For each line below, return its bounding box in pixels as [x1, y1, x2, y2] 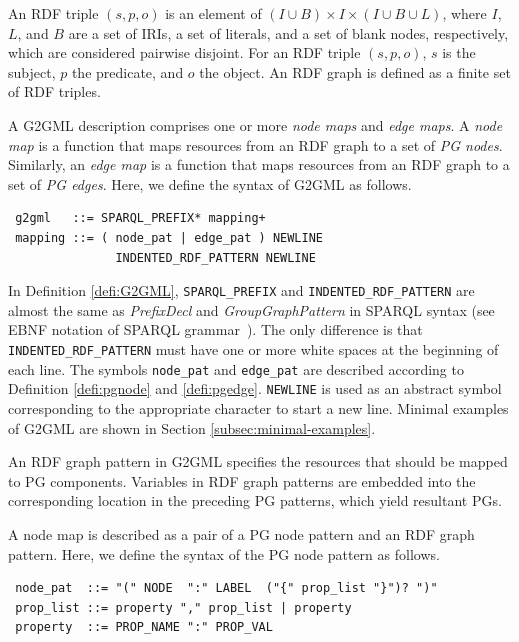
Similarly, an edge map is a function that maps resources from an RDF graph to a [8, 154, 510, 175]
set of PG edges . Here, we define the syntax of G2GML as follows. [8, 173, 412, 194]
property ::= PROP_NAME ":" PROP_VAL [15, 620, 273, 635]
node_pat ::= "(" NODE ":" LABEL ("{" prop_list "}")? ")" [15, 581, 438, 596]
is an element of [165, 3, 262, 23]
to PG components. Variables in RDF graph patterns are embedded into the [8, 470, 476, 491]
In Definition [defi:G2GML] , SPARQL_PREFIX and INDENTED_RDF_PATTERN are [8, 280, 475, 301]
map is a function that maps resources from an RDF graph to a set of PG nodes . [8, 134, 503, 155]
